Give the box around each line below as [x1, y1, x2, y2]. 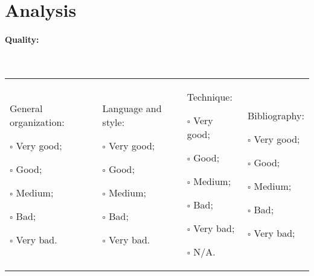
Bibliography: [247, 108, 304, 122]
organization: [10, 115, 65, 130]
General [10, 101, 43, 116]
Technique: [187, 89, 232, 104]
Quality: [5, 33, 39, 45]
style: [102, 115, 125, 130]
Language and [102, 101, 162, 116]
